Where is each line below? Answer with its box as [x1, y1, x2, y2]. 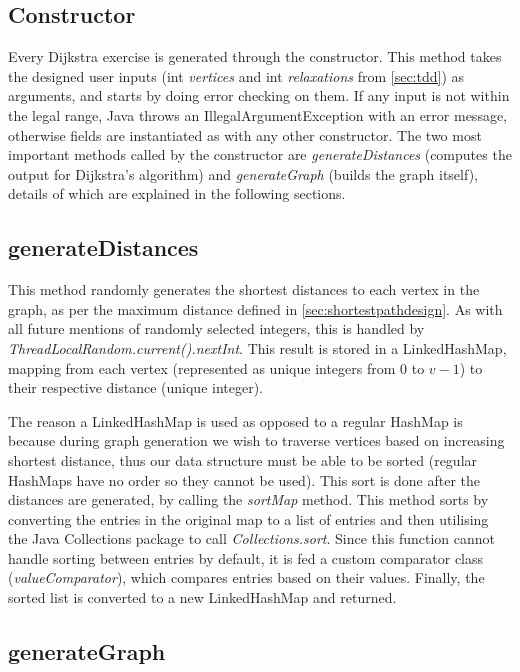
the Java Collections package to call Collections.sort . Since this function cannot [8, 528, 495, 549]
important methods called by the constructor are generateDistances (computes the [8, 144, 512, 165]
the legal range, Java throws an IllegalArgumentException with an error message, [8, 104, 507, 125]
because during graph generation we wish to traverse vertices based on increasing [8, 430, 505, 451]
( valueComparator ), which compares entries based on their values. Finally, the [8, 567, 485, 588]
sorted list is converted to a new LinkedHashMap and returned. [8, 587, 397, 608]
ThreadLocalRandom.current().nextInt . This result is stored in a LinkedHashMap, [8, 337, 507, 358]
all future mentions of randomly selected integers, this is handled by [8, 318, 425, 339]
